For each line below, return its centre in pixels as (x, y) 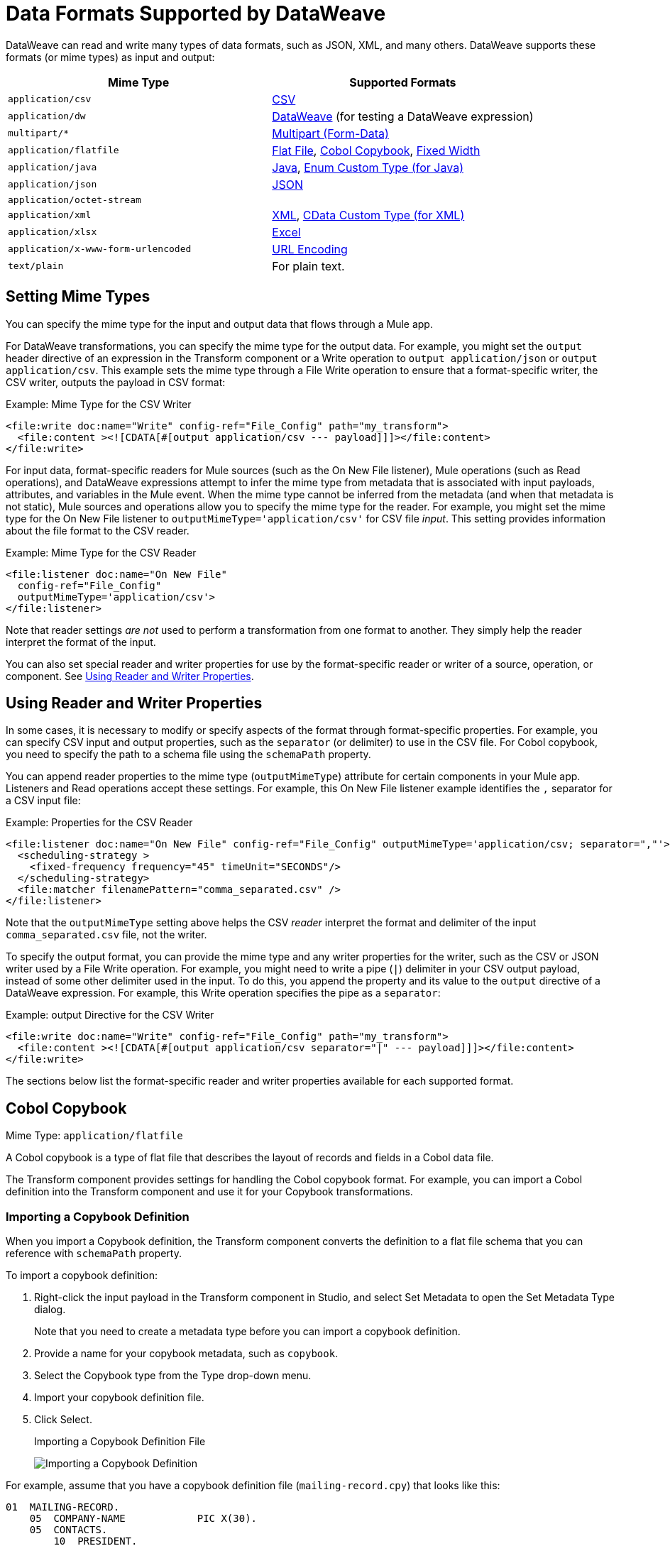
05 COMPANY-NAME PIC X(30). (143, 1519)
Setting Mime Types (78, 297)
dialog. (50, 1310)
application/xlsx (53, 232)
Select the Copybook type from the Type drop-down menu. (173, 1376)
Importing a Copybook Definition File (120, 1442)
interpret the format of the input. (81, 642)
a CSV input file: (43, 801)
